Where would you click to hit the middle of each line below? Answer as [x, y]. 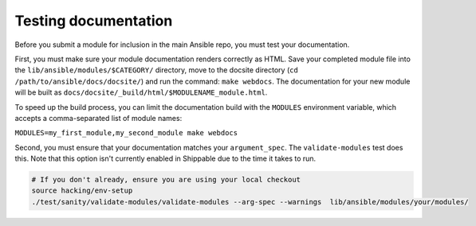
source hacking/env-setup [82, 191]
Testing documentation [94, 21]
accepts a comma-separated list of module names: [98, 118]
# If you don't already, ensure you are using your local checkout [166, 180]
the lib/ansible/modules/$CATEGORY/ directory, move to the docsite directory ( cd [156, 70]
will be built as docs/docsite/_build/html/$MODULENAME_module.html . [141, 92]
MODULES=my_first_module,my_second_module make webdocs [126, 133]
